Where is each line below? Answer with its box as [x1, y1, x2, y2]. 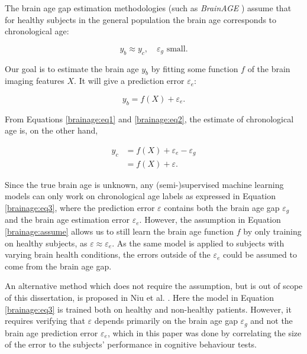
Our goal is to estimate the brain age [5, 62, 139, 74]
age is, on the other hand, [5, 124, 98, 137]
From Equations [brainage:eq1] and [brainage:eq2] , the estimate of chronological [5, 112, 294, 125]
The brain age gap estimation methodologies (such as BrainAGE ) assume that [5, 2, 292, 14]
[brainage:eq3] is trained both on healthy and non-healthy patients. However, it [5, 303, 292, 315]
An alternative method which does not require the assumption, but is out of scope [5, 280, 303, 292]
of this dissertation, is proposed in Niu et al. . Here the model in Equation [5, 291, 274, 304]
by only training [243, 225, 302, 238]
